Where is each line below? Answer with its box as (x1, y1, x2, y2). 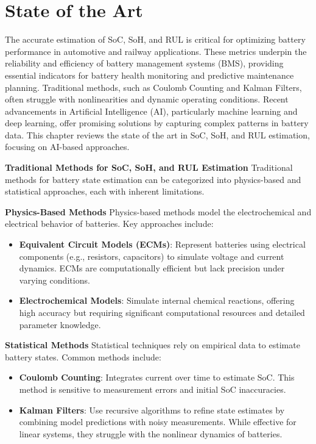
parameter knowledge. (19, 318, 101, 331)
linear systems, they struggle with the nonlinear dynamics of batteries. (19, 427, 283, 440)
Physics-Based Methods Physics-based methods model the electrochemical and (5, 205, 312, 218)
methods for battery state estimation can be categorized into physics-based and (5, 173, 301, 185)
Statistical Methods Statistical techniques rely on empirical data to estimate (5, 338, 300, 351)
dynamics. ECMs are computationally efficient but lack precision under (19, 262, 285, 274)
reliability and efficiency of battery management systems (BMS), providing (5, 57, 284, 70)
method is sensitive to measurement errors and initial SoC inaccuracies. (19, 382, 286, 395)
